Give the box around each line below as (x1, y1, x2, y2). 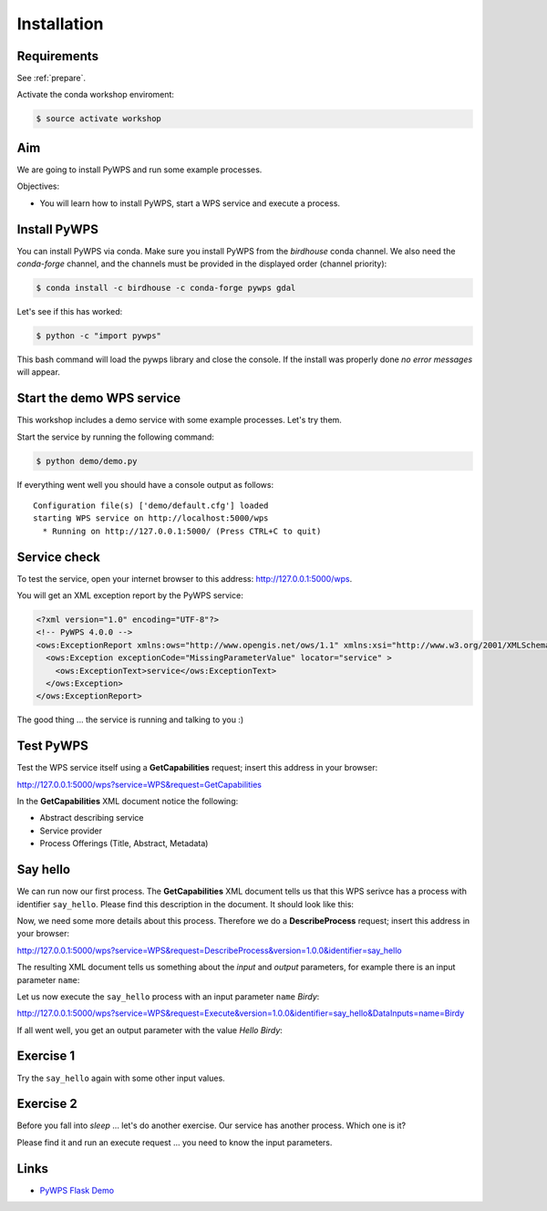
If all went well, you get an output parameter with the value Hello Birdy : (16, 1024, 283, 1035)
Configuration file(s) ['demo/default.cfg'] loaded (33, 501, 269, 511)
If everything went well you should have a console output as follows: (16, 479, 273, 490)
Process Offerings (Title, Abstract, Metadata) (39, 838, 209, 849)
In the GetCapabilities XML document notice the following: (16, 796, 239, 807)
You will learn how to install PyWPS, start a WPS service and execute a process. (39, 197, 341, 209)
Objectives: (16, 181, 59, 191)
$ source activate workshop (36, 114, 161, 124)
